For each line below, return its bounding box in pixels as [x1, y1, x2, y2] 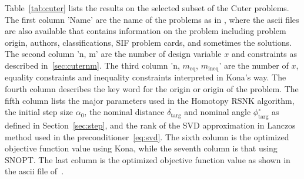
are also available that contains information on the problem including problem [5, 25, 286, 37]
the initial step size [5, 106, 74, 118]
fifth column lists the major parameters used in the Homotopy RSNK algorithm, [5, 94, 295, 106]
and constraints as [231, 48, 297, 60]
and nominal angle [184, 106, 251, 118]
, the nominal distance [84, 106, 165, 118]
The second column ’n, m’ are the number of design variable [5, 48, 222, 60]
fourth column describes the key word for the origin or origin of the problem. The [5, 83, 299, 95]
